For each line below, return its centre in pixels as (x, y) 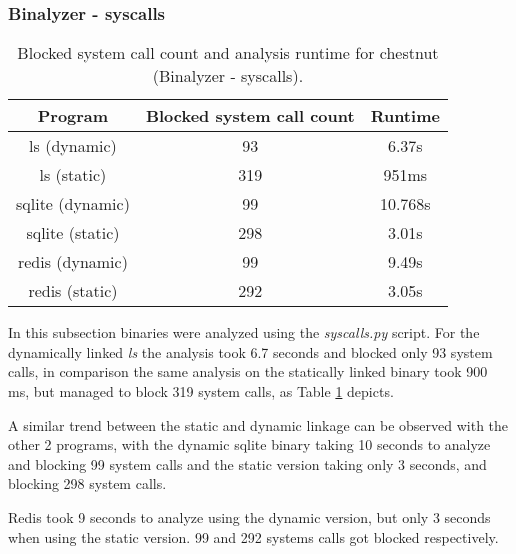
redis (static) (73, 291)
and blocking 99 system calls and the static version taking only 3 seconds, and (247, 463)
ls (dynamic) (73, 146)
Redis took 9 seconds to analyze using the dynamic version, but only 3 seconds (249, 516)
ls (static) (73, 175)
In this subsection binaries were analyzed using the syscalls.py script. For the (244, 332)
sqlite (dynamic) (73, 204)
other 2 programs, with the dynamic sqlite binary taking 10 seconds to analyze (249, 444)
